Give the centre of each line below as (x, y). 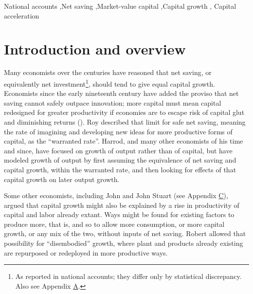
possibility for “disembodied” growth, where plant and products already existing (124, 243)
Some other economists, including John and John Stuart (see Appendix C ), (116, 195)
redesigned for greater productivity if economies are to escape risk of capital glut (124, 112)
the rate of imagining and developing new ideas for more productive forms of (118, 131)
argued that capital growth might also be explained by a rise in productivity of (122, 205)
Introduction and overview (95, 49)
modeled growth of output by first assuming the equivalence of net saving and (120, 160)
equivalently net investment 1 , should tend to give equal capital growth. (109, 83)
